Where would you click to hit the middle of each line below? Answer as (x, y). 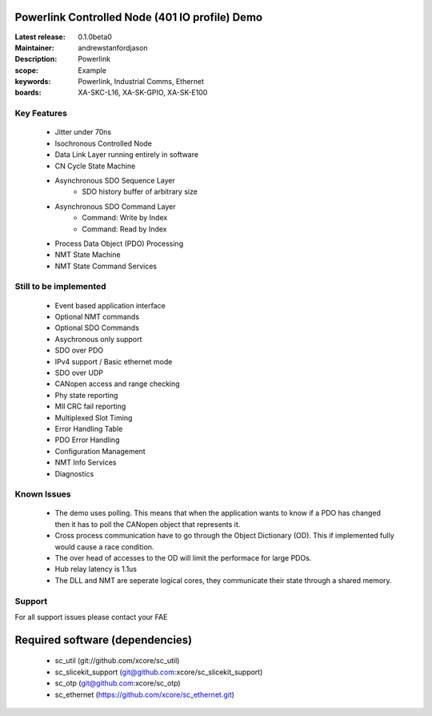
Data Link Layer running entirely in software (127, 155)
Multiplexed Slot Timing (94, 417)
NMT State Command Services (106, 266)
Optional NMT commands (97, 317)
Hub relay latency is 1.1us (96, 569)
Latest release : (40, 37)
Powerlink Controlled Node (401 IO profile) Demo (139, 17)
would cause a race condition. (104, 547)
